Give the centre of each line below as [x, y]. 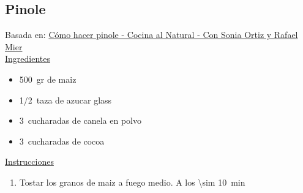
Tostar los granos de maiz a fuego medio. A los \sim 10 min [132, 182]
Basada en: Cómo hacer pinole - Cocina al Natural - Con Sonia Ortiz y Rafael [151, 35]
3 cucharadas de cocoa [62, 141]
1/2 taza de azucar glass [65, 100]
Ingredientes [28, 59]
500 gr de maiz [48, 79]
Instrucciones [29, 161]
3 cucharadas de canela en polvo [80, 120]
